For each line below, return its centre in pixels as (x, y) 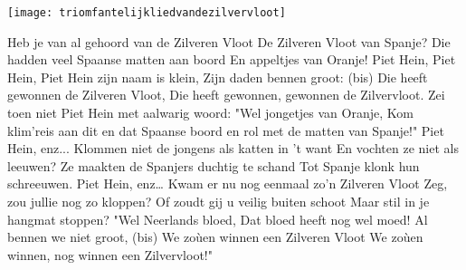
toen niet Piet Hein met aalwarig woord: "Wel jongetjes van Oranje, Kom (210, 113)
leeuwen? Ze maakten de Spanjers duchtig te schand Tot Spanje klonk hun (214, 165)
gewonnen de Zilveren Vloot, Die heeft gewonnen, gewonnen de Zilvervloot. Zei (226, 95)
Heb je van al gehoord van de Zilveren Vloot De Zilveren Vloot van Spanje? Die (229, 41)
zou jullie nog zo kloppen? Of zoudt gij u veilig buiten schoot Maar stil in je (219, 201)
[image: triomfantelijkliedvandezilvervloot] (147, 13)
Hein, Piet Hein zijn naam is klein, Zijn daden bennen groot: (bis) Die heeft (218, 77)
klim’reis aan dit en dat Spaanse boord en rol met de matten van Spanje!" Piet (226, 130)
